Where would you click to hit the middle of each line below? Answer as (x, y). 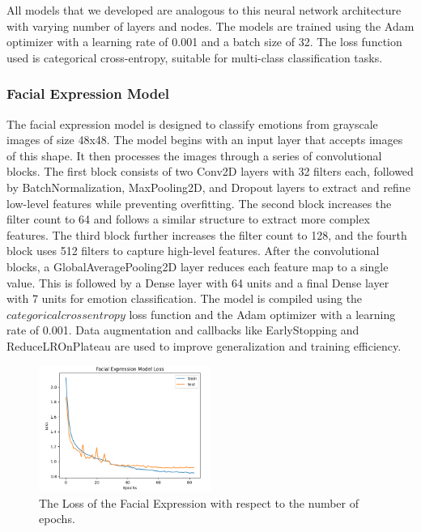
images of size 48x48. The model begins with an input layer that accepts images (205, 140)
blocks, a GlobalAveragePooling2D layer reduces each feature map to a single (198, 266)
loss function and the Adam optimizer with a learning (262, 314)
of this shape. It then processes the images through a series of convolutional (194, 155)
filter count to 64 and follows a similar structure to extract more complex (188, 219)
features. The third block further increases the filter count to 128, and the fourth (207, 234)
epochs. (57, 519)
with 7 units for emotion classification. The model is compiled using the (185, 298)
